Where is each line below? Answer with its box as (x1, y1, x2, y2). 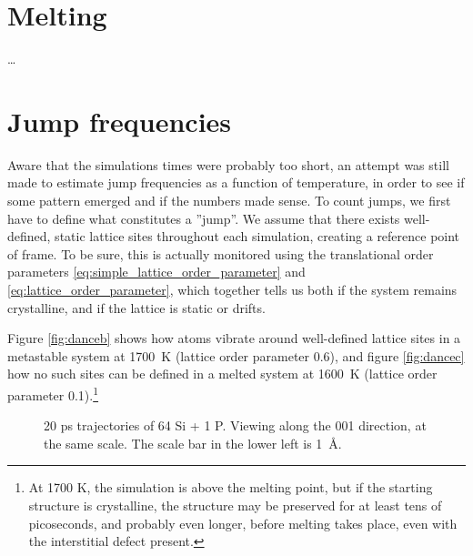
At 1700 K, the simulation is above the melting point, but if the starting (28, 478, 433, 497)
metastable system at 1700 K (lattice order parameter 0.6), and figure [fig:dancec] (7, 346, 465, 365)
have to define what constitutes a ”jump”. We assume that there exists (7, 208, 400, 227)
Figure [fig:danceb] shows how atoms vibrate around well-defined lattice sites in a (7, 329, 461, 348)
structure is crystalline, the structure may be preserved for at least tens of (28, 496, 442, 514)
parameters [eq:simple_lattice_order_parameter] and (7, 262, 306, 281)
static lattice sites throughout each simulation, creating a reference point (55, 227, 460, 246)
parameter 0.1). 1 (7, 382, 99, 404)
